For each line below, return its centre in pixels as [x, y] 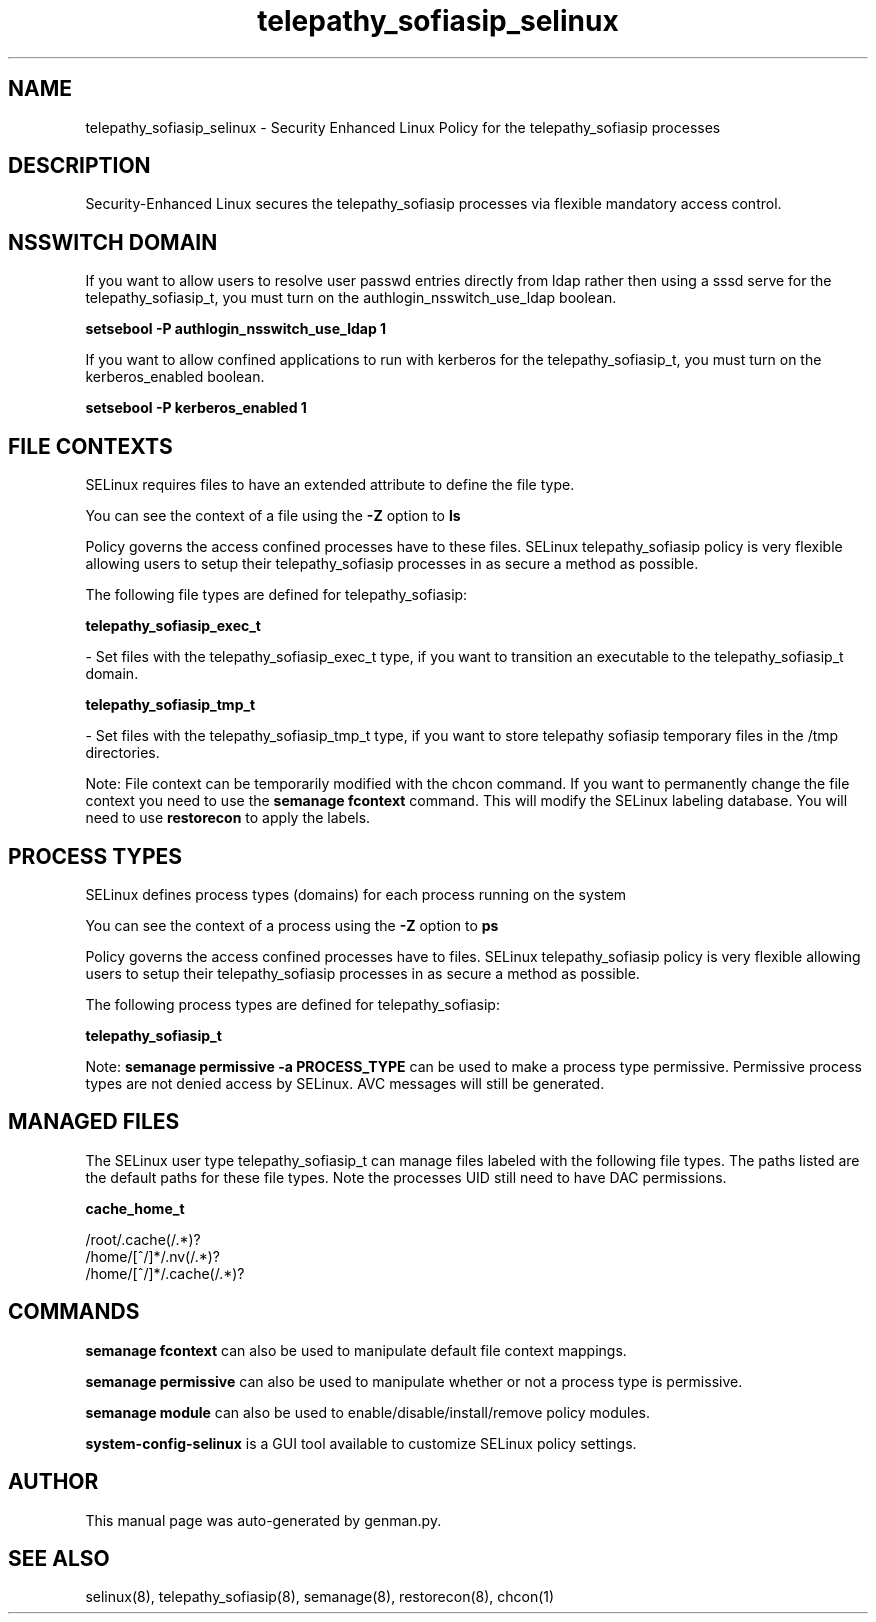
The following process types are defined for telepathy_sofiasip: [292, 1004]
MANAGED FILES [94, 1122]
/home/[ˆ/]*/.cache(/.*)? [165, 1273]
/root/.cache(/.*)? [143, 1239]
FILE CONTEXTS [90, 446]
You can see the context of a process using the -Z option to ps [292, 925]
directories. [122, 753]
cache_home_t [135, 1208]
